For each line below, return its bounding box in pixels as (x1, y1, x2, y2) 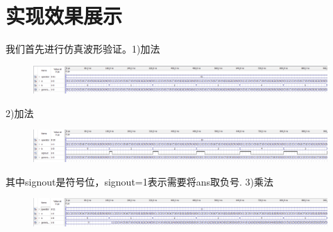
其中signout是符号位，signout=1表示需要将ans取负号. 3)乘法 (6, 174, 274, 188)
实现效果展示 (6, 1, 123, 30)
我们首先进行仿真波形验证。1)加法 (6, 42, 160, 56)
